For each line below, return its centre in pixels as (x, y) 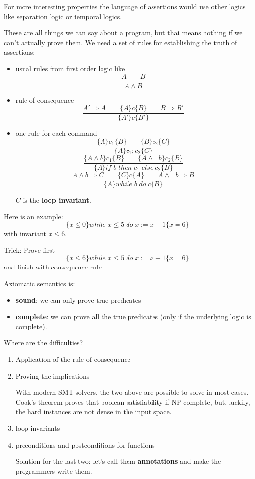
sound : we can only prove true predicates (78, 300)
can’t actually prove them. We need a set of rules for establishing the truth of (121, 42)
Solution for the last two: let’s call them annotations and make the (118, 461)
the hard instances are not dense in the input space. (93, 411)
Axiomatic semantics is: (39, 284)
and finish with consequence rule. (54, 267)
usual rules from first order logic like (70, 68)
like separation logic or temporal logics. (63, 16)
